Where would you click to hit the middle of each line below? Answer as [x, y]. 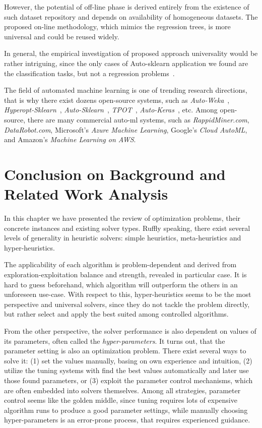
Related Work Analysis [86, 194]
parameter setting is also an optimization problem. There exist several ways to [125, 351]
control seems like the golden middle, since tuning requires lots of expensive [121, 400]
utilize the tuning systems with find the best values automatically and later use [126, 370]
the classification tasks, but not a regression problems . [89, 73]
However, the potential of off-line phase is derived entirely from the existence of [127, 7]
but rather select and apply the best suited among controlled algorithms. [116, 314]
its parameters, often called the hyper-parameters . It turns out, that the [115, 341]
